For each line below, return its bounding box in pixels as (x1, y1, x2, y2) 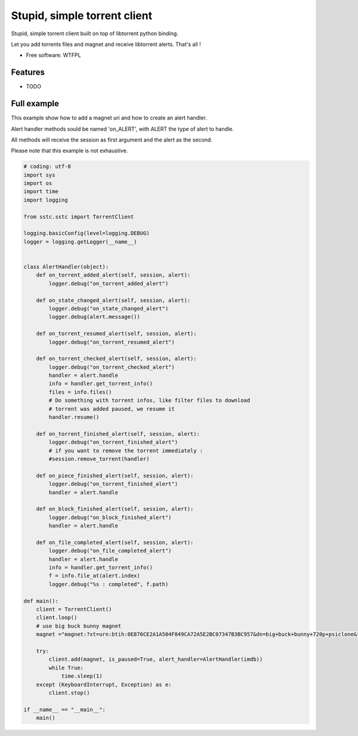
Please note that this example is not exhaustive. (11, 147, 128, 155)
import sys (23, 171, 55, 178)
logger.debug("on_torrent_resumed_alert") (48, 338, 175, 346)
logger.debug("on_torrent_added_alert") (48, 280, 169, 287)
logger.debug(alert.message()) (48, 313, 140, 321)
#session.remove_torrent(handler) (48, 455, 150, 462)
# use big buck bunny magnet (36, 623, 122, 629)
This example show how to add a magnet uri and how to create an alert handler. (11, 114, 207, 122)
